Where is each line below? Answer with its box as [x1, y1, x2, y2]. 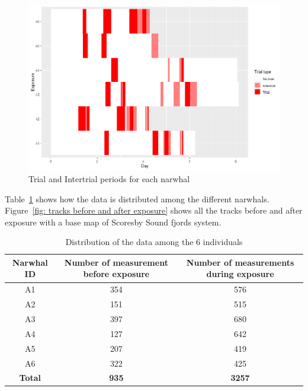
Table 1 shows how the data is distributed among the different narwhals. [5, 192, 269, 205]
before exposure [83, 268, 150, 280]
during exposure [206, 268, 274, 280]
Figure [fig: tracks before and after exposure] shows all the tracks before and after [5, 204, 303, 217]
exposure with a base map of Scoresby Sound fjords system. [5, 215, 222, 228]
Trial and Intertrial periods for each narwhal [28, 172, 190, 185]
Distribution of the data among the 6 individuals [65, 236, 243, 248]
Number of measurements [186, 256, 294, 268]
